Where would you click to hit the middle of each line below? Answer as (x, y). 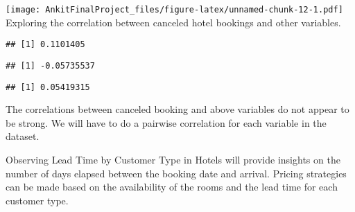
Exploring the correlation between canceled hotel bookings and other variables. (173, 22)
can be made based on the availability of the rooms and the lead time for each (172, 187)
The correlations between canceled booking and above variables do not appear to (177, 109)
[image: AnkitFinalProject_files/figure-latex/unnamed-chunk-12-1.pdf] (174, 10)
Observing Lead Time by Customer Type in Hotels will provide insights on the (173, 159)
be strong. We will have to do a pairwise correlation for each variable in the (166, 122)
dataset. (23, 136)
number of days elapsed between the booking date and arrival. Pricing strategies (176, 173)
